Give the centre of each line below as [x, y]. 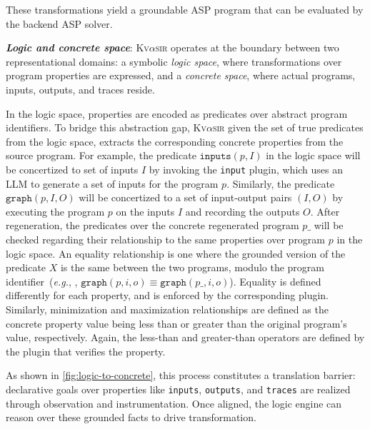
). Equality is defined [275, 281]
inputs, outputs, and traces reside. [80, 89]
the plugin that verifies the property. [86, 351]
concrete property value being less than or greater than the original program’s [176, 323]
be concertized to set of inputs [72, 169]
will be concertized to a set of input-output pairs [185, 197]
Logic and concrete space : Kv [77, 47]
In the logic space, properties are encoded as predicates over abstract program [177, 113]
